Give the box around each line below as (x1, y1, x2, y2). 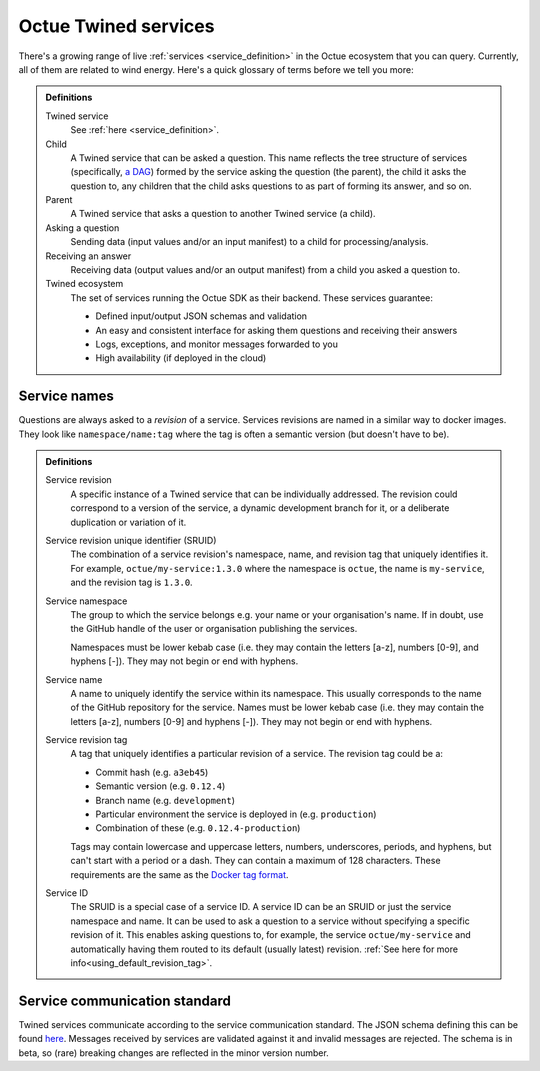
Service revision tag (45, 734, 128, 746)
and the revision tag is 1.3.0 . (70, 576, 194, 589)
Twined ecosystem (45, 278, 124, 290)
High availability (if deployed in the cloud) (95, 352, 267, 364)
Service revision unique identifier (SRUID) (45, 535, 217, 546)
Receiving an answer (45, 250, 132, 262)
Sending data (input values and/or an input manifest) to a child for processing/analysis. (70, 236, 429, 248)
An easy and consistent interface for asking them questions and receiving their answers (95, 324, 458, 336)
